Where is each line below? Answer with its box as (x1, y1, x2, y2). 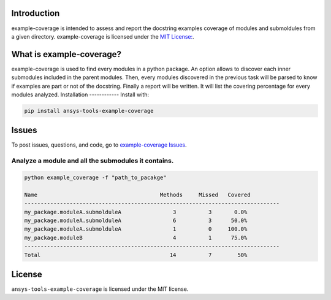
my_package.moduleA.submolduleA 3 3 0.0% (24, 209, 248, 215)
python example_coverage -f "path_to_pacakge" (24, 174, 167, 181)
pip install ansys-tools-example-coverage (24, 107, 154, 114)
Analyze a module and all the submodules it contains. (11, 156, 174, 165)
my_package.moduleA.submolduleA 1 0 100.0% (24, 226, 248, 233)
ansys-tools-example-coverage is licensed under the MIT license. (11, 285, 189, 293)
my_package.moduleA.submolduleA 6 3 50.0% (24, 217, 248, 224)
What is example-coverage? (11, 49, 122, 60)
